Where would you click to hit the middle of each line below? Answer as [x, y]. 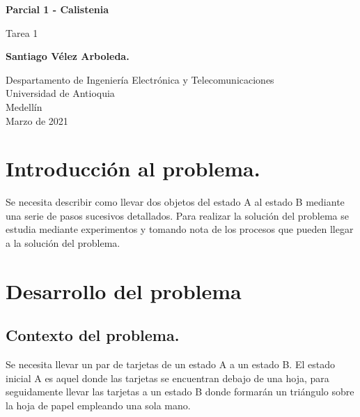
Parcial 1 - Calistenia [57, 9]
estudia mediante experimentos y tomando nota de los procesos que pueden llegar [180, 229]
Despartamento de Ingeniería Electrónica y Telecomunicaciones [140, 79]
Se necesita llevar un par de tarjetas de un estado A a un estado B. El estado [170, 364]
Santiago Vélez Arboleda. [68, 56]
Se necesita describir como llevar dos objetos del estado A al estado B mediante [175, 202]
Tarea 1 [22, 32]
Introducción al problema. [133, 168]
